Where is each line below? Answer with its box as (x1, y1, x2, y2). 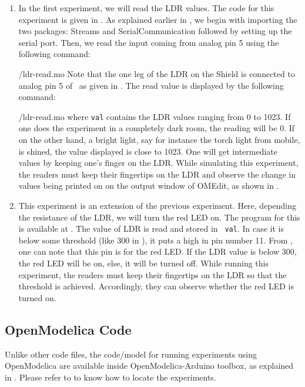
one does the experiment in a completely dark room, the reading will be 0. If (18, 122, 295, 134)
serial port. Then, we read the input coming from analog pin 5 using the (18, 36, 279, 48)
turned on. (18, 291, 56, 303)
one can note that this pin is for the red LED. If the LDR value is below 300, (18, 245, 297, 258)
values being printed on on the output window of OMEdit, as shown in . (18, 179, 279, 192)
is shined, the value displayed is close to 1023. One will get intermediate (18, 145, 278, 157)
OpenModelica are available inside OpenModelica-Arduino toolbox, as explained (5, 359, 294, 372)
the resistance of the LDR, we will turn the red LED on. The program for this (18, 211, 300, 223)
